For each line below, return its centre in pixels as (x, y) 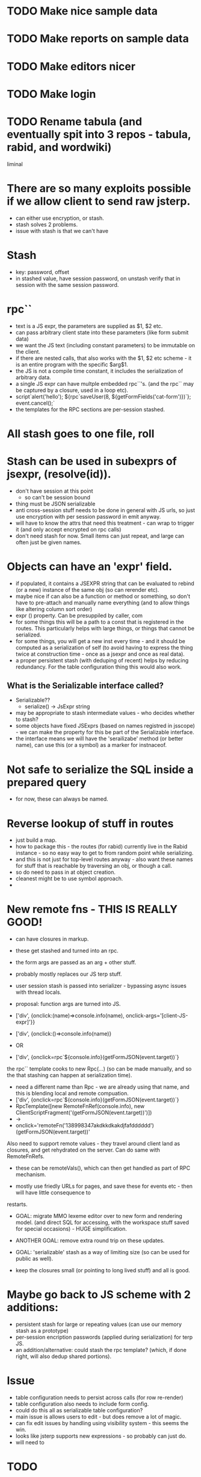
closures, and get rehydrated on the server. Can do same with (83, 1150)
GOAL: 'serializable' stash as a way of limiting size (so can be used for (103, 1252)
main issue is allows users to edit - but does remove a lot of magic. (98, 1417)
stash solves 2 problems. (46, 224)
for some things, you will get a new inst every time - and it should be (100, 641)
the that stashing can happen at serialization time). (70, 1075)
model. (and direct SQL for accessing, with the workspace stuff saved (102, 1222)
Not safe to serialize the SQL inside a (100, 770)
